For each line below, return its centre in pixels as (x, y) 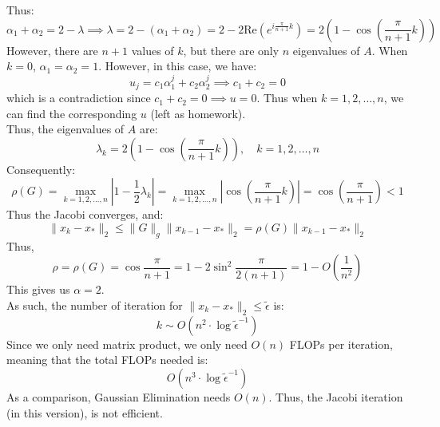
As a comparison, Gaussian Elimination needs (119, 396)
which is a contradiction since (79, 98)
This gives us (38, 289)
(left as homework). (198, 113)
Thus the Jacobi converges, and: (85, 214)
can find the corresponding (72, 113)
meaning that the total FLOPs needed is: (107, 360)
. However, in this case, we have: (178, 66)
